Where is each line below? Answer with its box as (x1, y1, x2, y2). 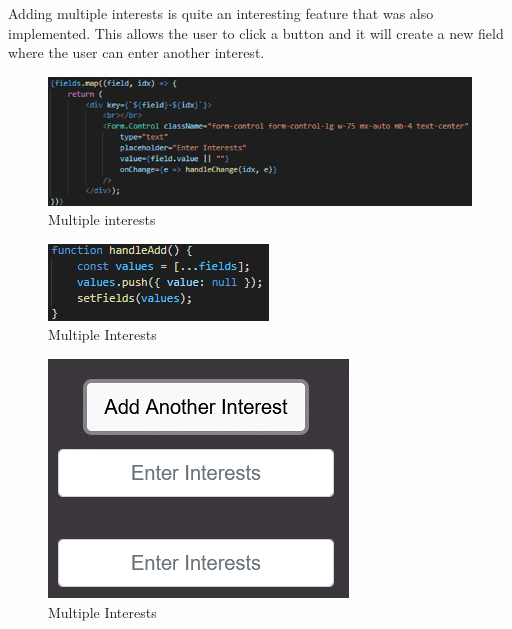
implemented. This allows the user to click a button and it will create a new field (8, 22, 504, 43)
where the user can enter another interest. (8, 42, 265, 63)
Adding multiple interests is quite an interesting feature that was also (8, 3, 434, 23)
